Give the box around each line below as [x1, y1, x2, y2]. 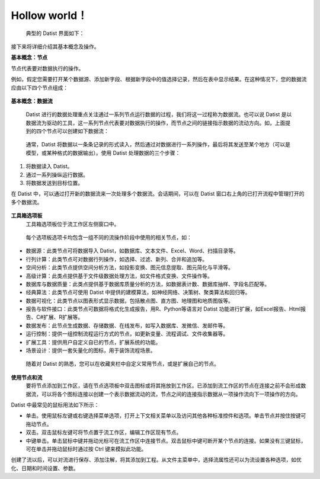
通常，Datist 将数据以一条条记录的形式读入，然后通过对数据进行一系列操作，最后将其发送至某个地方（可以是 [25, 141, 290, 148]
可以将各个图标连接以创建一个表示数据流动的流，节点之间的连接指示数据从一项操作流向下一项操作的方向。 [41, 390, 301, 397]
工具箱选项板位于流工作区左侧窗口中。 [25, 220, 120, 228]
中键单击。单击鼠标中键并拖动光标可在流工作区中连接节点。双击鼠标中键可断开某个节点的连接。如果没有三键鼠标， [25, 437, 306, 444]
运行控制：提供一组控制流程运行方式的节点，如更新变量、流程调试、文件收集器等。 [25, 330, 228, 337]
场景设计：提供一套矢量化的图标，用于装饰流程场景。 [25, 347, 156, 354]
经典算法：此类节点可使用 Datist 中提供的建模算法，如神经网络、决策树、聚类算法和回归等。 [25, 289, 251, 296]
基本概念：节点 [11, 54, 47, 61]
